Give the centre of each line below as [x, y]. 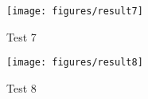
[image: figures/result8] [75, 63]
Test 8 [21, 87]
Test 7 [21, 36]
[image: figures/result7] [75, 11]
